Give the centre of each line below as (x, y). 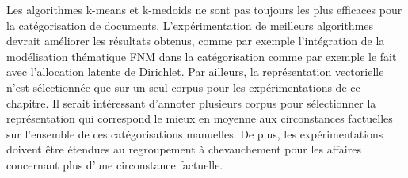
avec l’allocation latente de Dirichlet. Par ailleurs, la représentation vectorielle (195, 72)
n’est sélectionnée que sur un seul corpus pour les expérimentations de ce (183, 87)
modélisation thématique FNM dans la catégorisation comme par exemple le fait (202, 56)
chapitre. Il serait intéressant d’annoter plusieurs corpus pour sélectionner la (191, 102)
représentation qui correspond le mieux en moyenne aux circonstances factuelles (200, 118)
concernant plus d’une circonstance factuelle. (115, 164)
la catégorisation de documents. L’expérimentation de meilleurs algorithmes (190, 25)
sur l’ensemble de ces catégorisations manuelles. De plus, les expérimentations (195, 133)
